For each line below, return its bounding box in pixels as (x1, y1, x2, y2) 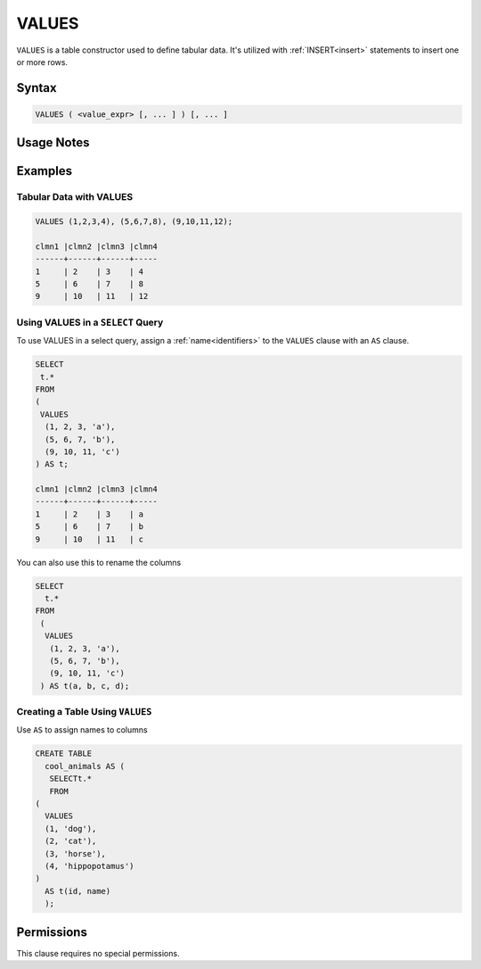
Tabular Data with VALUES (16, 191, 134, 203)
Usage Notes (16, 135, 90, 151)
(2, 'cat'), (45, 836, 97, 847)
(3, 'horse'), (45, 849, 107, 858)
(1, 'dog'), (45, 824, 97, 833)
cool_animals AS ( (45, 761, 125, 771)
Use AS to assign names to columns (16, 725, 148, 735)
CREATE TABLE (35, 749, 93, 758)
